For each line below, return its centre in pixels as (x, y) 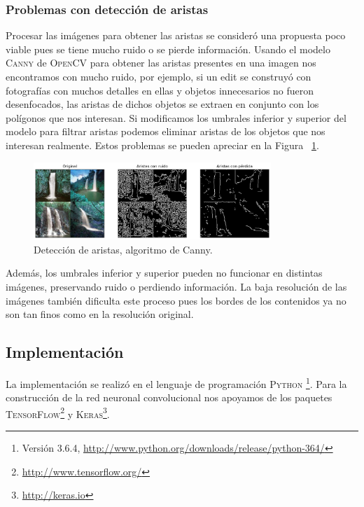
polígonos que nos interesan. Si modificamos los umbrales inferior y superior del (176, 117)
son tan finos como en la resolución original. (100, 314)
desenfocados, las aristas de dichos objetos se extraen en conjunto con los (162, 104)
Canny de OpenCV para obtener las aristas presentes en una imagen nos (161, 63)
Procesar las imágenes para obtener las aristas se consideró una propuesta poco (176, 35)
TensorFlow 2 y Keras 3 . (58, 412)
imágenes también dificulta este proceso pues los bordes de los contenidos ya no (176, 300)
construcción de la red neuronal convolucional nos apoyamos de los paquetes (169, 397)
